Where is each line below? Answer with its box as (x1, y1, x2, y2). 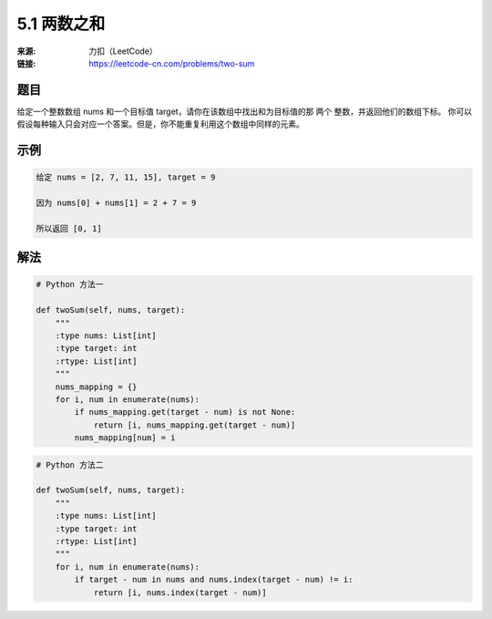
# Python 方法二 (36, 459, 104, 469)
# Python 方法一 (36, 279, 104, 290)
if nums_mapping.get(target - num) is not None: (74, 407, 296, 418)
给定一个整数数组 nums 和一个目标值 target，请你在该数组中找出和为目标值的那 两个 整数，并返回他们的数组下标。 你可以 (16, 106, 473, 117)
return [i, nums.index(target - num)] (93, 587, 268, 597)
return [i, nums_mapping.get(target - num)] (93, 419, 296, 430)
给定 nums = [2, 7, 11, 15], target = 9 (36, 172, 216, 182)
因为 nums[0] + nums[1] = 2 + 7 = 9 (36, 198, 197, 209)
